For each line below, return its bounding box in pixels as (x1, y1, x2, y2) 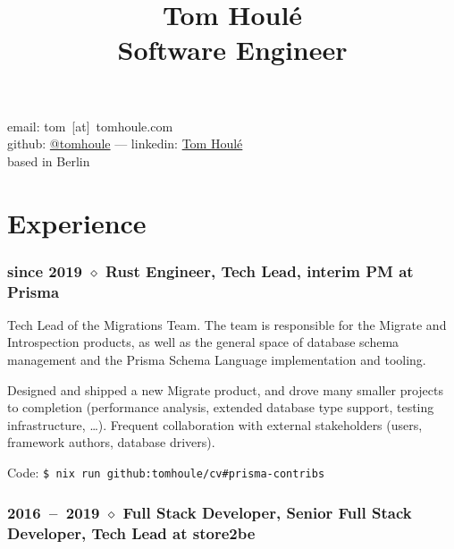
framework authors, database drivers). (7, 433, 215, 452)
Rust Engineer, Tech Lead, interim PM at (105, 259, 414, 282)
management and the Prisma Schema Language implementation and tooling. (7, 351, 426, 369)
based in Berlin (7, 151, 90, 170)
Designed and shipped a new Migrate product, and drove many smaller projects (7, 380, 443, 399)
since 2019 (7, 259, 82, 282)
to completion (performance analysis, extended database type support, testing (7, 398, 434, 417)
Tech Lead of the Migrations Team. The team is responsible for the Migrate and (7, 315, 447, 334)
